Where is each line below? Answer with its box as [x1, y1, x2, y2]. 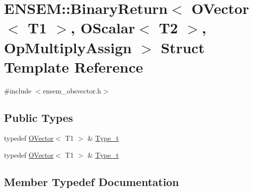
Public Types [4, 109, 73, 125]
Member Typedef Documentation [4, 174, 179, 190]
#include [4, 85, 32, 96]
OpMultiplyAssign [4, 37, 132, 57]
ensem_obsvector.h [43, 85, 101, 96]
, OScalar [70, 17, 135, 38]
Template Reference [4, 56, 143, 77]
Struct [161, 37, 205, 57]
